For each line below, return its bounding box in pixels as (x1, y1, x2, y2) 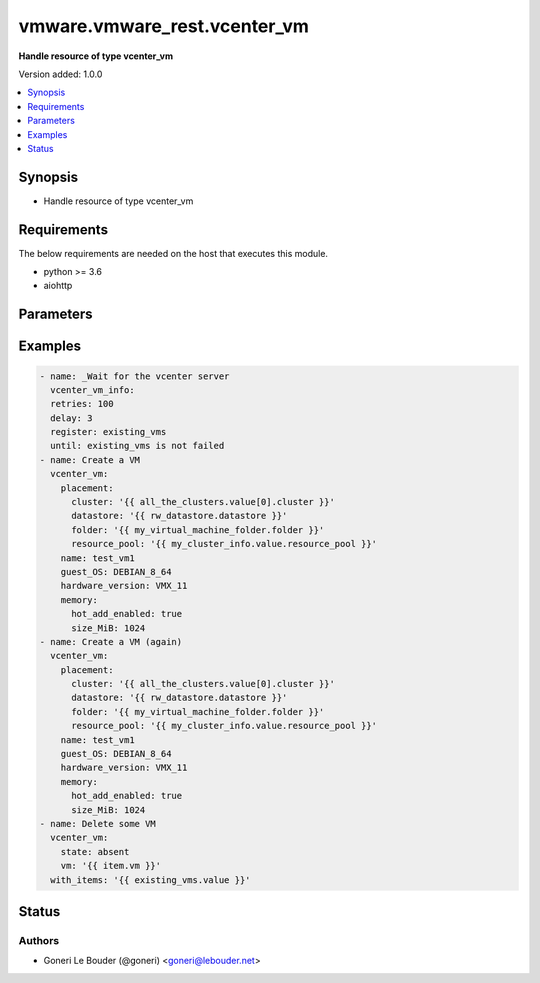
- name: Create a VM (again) (39, 636, 183, 647)
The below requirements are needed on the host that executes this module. (18, 247, 329, 259)
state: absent (60, 846, 130, 857)
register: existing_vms (50, 426, 167, 438)
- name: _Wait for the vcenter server (39, 370, 230, 382)
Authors (18, 933, 60, 947)
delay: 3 (50, 412, 93, 424)
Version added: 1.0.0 (18, 68, 103, 80)
